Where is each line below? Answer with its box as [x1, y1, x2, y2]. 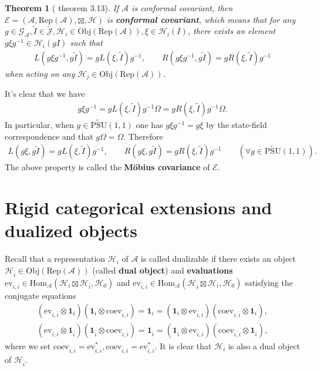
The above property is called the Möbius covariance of [5, 161, 210, 173]
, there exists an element [187, 25, 276, 37]
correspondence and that [5, 130, 93, 142]
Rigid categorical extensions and [5, 195, 272, 220]
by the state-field [206, 119, 267, 131]
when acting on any [5, 67, 75, 79]
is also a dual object [228, 340, 300, 352]
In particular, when [5, 119, 74, 131]
